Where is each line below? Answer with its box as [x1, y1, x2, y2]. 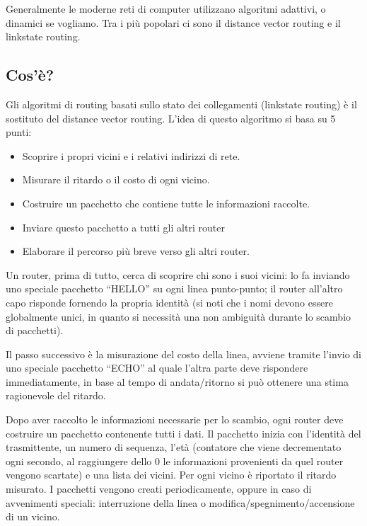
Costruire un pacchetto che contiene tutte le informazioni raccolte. [22, 195, 310, 210]
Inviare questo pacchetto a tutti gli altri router [22, 219, 225, 234]
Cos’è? [6, 64, 54, 86]
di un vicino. [6, 509, 60, 524]
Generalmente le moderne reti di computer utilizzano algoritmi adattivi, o [6, 1, 326, 16]
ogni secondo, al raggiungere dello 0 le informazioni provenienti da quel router [6, 453, 344, 468]
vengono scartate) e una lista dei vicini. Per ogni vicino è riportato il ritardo [6, 467, 337, 482]
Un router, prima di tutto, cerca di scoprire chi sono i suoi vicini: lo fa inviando [6, 267, 350, 282]
